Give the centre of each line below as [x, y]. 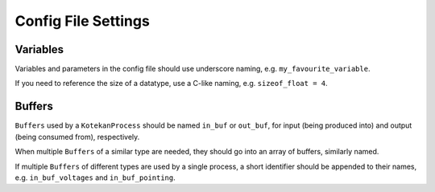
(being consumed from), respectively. [77, 137]
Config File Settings [83, 21]
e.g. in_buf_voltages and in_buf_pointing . [95, 178]
